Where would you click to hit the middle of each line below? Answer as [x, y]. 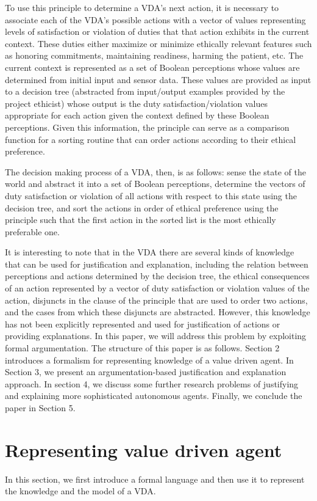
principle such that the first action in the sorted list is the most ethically [141, 220]
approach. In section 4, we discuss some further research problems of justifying [152, 383]
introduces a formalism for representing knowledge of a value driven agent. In [149, 360]
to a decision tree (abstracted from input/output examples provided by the [145, 91]
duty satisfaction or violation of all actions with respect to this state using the [151, 195]
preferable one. [32, 231]
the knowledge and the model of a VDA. [80, 491]
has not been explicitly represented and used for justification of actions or [143, 324]
